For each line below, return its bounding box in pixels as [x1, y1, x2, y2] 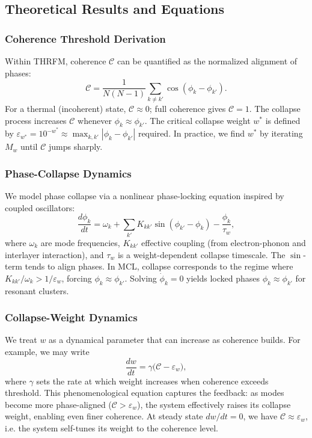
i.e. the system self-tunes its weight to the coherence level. [5, 422, 219, 434]
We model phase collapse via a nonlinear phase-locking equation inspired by [5, 190, 284, 202]
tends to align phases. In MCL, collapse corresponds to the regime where [25, 260, 293, 273]
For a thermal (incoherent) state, [5, 102, 126, 114]
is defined [265, 114, 301, 126]
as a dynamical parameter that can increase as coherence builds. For [49, 333, 301, 346]
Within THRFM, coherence [5, 55, 106, 67]
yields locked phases [186, 271, 260, 284]
